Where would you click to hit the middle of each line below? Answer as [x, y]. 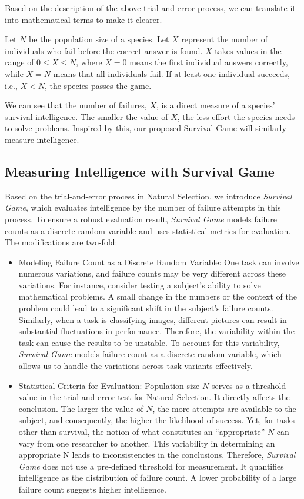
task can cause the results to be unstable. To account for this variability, [149, 342]
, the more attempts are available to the [224, 408]
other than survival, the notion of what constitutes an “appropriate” [142, 432]
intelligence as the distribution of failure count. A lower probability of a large [158, 478]
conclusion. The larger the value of [81, 408]
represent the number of [225, 39]
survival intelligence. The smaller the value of [86, 116]
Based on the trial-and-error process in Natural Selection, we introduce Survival [148, 196]
